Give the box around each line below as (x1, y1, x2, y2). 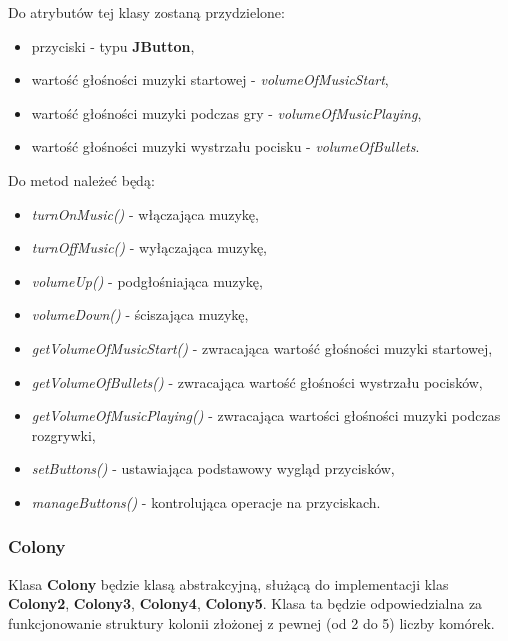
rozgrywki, (31, 424, 96, 445)
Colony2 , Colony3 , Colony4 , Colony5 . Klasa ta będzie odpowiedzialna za (8, 593, 483, 614)
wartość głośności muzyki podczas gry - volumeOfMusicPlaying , (31, 102, 422, 123)
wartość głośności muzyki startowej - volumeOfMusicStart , (31, 69, 389, 90)
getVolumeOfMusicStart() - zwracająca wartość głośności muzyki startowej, (31, 337, 493, 358)
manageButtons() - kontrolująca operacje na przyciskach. (31, 491, 381, 512)
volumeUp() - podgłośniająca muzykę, (31, 270, 263, 291)
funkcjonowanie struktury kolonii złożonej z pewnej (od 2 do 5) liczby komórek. (8, 612, 495, 633)
